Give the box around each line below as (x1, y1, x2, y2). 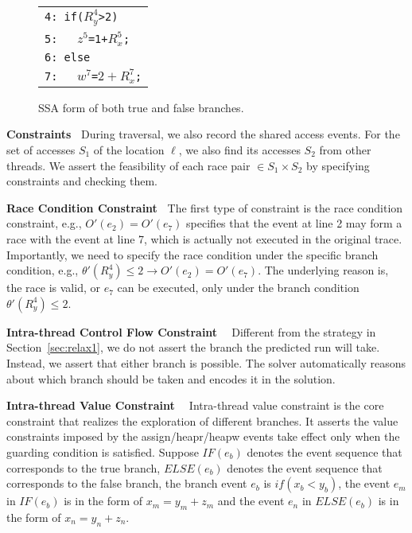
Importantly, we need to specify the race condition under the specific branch (6, 246, 379, 263)
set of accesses (6, 142, 76, 158)
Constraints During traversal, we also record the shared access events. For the (6, 126, 400, 142)
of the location (93, 142, 165, 158)
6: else (45, 50, 91, 64)
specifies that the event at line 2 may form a (186, 215, 402, 231)
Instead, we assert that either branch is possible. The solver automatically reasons (6, 354, 406, 371)
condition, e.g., (6, 262, 79, 278)
